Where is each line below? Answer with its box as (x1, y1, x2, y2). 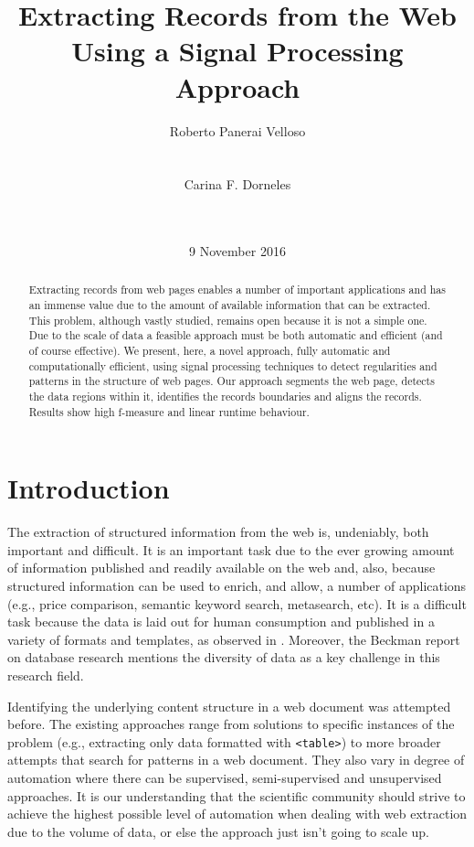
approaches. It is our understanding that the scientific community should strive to (7, 786, 466, 805)
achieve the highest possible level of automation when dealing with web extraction (7, 804, 468, 823)
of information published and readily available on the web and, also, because (7, 558, 436, 577)
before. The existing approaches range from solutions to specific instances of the (7, 714, 455, 734)
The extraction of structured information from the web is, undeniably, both (7, 522, 429, 541)
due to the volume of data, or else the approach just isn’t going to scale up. (7, 821, 429, 841)
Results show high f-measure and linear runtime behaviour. (28, 403, 310, 419)
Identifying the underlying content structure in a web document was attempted (7, 696, 451, 715)
